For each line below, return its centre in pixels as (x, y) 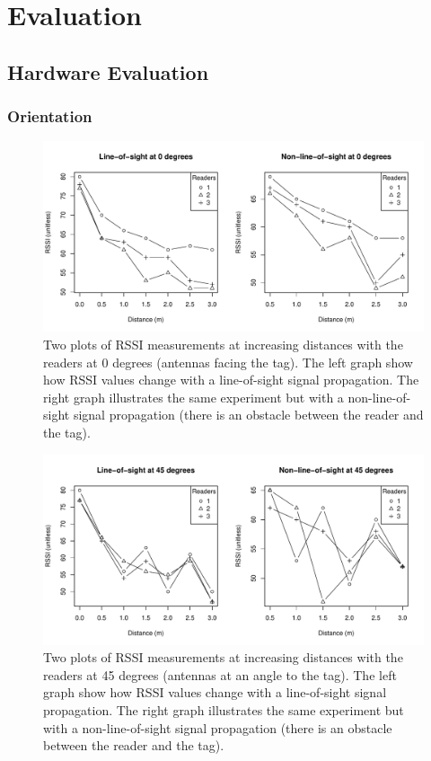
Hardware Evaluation (108, 71)
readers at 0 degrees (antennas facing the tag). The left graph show (228, 362)
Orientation (50, 116)
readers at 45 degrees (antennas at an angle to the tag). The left (220, 674)
